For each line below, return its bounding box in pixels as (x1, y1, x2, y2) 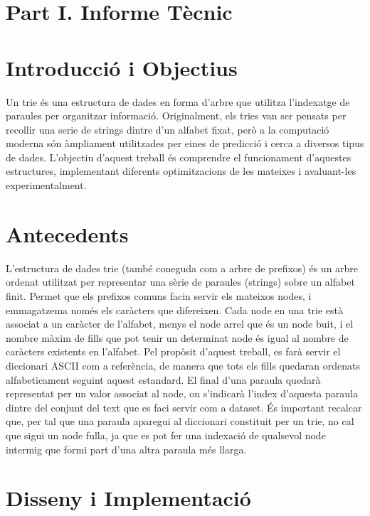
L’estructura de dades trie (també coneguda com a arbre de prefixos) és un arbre (6, 260, 359, 275)
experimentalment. (6, 178, 87, 193)
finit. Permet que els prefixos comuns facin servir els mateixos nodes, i (6, 288, 312, 303)
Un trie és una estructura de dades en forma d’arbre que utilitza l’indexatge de (6, 94, 350, 109)
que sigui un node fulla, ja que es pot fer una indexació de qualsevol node (6, 427, 326, 442)
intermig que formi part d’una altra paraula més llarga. (6, 441, 247, 456)
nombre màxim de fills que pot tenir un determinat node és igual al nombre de (6, 330, 349, 345)
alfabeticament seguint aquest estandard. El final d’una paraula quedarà (6, 372, 321, 387)
